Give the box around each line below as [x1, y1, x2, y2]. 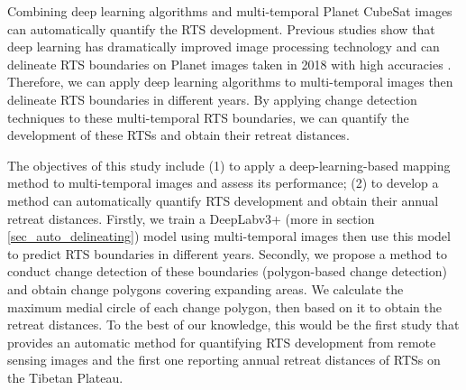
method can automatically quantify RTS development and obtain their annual [7, 190, 439, 209]
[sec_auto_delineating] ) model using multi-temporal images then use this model [7, 227, 451, 246]
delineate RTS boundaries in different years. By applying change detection [7, 89, 417, 108]
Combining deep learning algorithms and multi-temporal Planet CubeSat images [7, 2, 452, 20]
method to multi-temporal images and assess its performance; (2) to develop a [7, 173, 439, 192]
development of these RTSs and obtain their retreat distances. [7, 125, 350, 144]
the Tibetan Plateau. [7, 367, 123, 386]
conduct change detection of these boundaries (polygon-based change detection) [7, 262, 447, 281]
